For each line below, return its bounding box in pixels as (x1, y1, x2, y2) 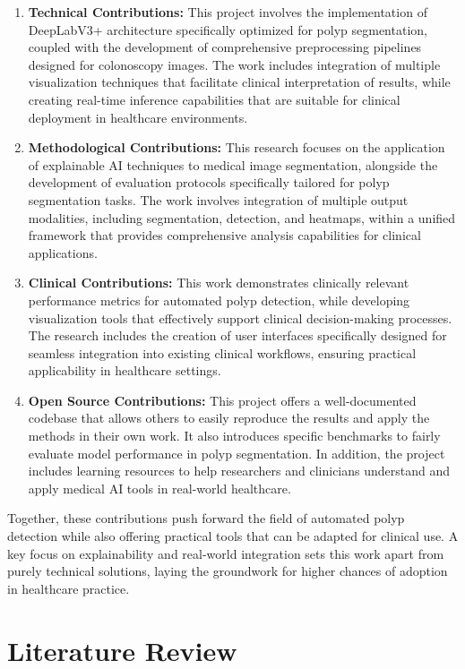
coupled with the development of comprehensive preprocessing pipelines (28, 38, 422, 56)
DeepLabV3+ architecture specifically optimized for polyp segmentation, (28, 20, 427, 39)
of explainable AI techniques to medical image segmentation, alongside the (28, 155, 438, 174)
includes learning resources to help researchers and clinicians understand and (28, 461, 451, 480)
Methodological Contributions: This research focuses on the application (28, 138, 445, 157)
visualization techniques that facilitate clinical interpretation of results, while (28, 73, 451, 91)
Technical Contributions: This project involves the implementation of (28, 3, 427, 21)
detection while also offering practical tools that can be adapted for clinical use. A (7, 527, 459, 545)
